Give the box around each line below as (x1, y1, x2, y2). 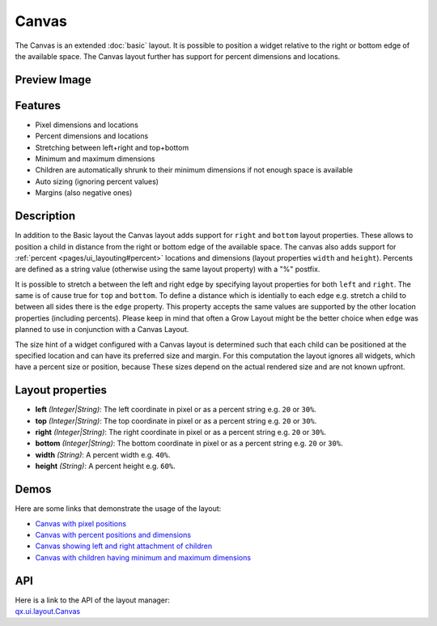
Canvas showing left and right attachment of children (35, 541, 213, 551)
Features (15, 98, 61, 113)
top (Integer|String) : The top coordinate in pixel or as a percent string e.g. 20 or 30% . (35, 415, 317, 425)
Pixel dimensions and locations (35, 120, 139, 130)
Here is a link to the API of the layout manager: (15, 595, 170, 605)
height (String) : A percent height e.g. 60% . (35, 462, 176, 471)
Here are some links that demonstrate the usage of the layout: (15, 504, 222, 513)
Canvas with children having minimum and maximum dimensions (35, 552, 251, 562)
